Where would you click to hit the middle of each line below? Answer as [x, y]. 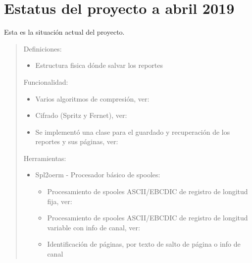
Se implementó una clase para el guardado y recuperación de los [133, 131]
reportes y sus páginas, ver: [77, 141]
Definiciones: [43, 48]
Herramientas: [45, 158]
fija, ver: [60, 201]
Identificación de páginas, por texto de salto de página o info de [144, 244]
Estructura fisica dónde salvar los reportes [99, 65]
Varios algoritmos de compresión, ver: [92, 98]
